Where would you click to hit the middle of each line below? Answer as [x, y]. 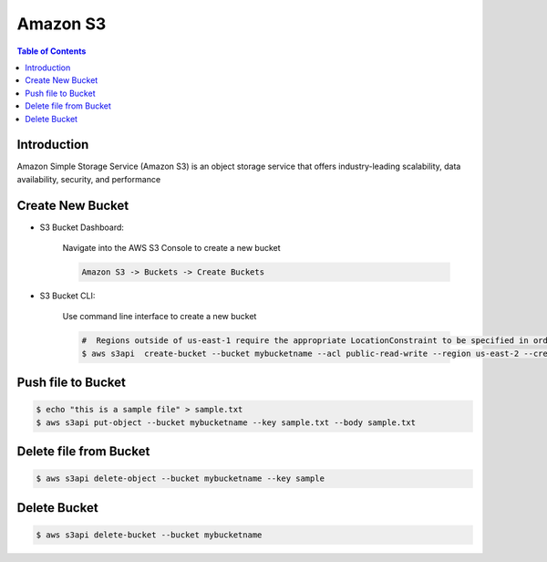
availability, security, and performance [89, 179]
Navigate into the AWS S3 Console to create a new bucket [172, 248]
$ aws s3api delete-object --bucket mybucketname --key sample [181, 479]
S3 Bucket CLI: [67, 296]
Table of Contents [52, 51]
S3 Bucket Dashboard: [82, 227]
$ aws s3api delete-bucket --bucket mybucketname [149, 535]
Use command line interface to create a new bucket [160, 317]
